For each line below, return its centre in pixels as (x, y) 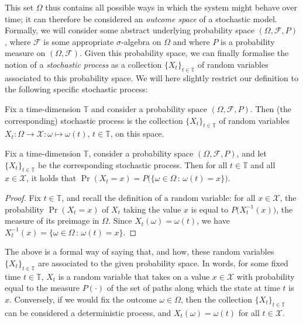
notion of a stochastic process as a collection (83, 64)
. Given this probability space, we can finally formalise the (184, 53)
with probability (266, 276)
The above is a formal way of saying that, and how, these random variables (140, 251)
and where (191, 41)
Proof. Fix (23, 197)
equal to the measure (42, 288)
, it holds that (51, 178)
